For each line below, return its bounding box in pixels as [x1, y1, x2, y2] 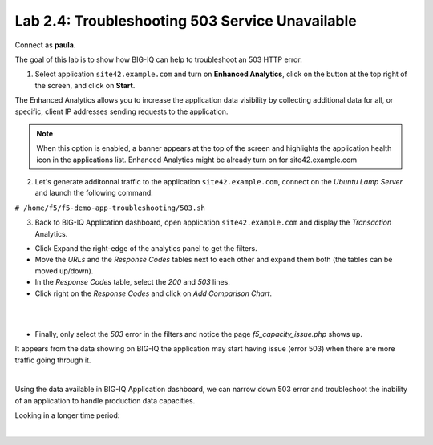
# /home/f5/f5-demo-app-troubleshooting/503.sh [14, 203, 206, 212]
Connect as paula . [14, 40, 76, 50]
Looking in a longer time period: [14, 411, 120, 420]
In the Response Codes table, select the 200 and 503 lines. [34, 277, 230, 287]
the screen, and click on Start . [34, 80, 136, 90]
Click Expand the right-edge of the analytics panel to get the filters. [34, 244, 257, 253]
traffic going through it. [14, 355, 91, 365]
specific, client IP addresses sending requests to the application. [14, 107, 229, 116]
